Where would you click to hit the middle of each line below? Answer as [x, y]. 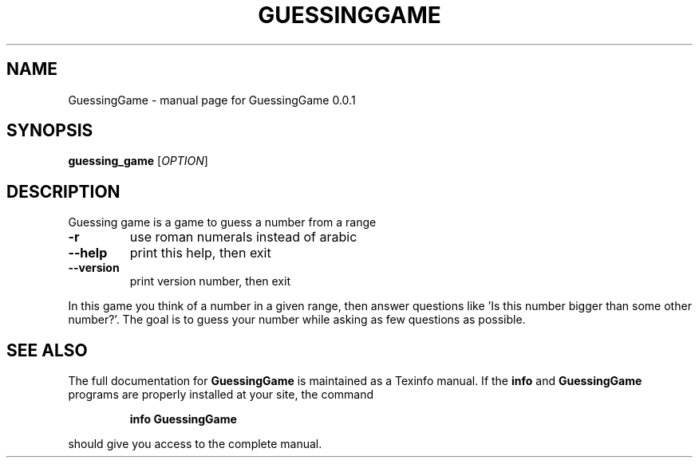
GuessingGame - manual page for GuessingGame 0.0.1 [212, 100]
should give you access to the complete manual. [195, 444]
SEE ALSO [47, 350]
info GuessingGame [183, 419]
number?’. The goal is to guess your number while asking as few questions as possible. [297, 320]
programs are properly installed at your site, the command [221, 395]
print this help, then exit [200, 253]
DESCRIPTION [63, 191]
